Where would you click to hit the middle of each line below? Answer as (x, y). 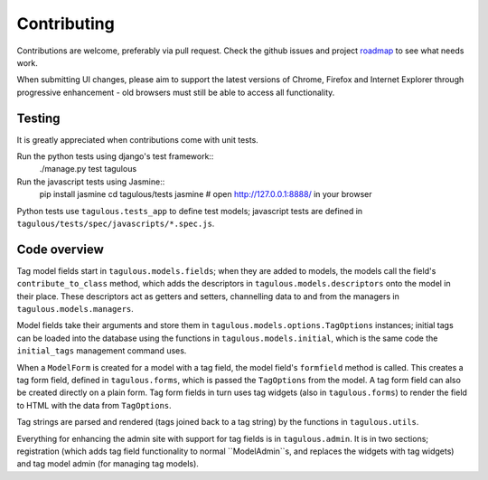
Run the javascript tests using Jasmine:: (91, 182)
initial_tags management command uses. (102, 351)
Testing (38, 118)
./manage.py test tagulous (88, 169)
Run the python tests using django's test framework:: (115, 156)
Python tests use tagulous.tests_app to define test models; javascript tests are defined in (190, 211)
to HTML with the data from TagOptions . (94, 405)
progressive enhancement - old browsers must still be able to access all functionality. (176, 92)
